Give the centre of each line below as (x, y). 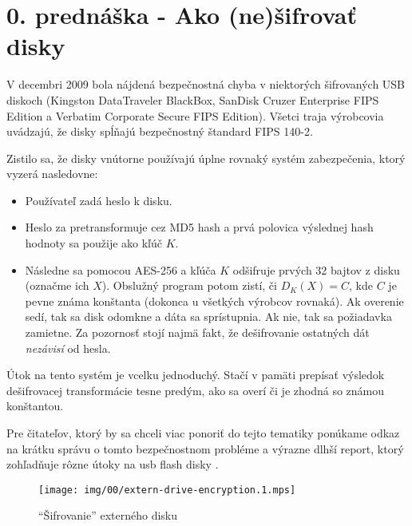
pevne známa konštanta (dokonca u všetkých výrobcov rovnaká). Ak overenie (214, 301)
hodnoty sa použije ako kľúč (94, 243)
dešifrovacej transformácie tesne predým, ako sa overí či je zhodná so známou (196, 390)
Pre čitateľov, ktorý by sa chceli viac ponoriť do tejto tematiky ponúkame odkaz (203, 433)
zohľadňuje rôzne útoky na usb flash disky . (113, 464)
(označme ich (57, 285)
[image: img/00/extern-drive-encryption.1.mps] (167, 490)
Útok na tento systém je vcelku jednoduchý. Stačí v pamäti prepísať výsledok (196, 375)
